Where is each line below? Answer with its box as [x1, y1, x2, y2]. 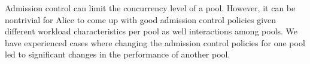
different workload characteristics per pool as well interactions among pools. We [5, 25, 298, 37]
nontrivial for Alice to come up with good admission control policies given [5, 13, 276, 25]
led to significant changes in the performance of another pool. [5, 48, 230, 60]
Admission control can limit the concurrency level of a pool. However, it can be [5, 2, 296, 14]
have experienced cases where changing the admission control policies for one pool [5, 36, 305, 49]
